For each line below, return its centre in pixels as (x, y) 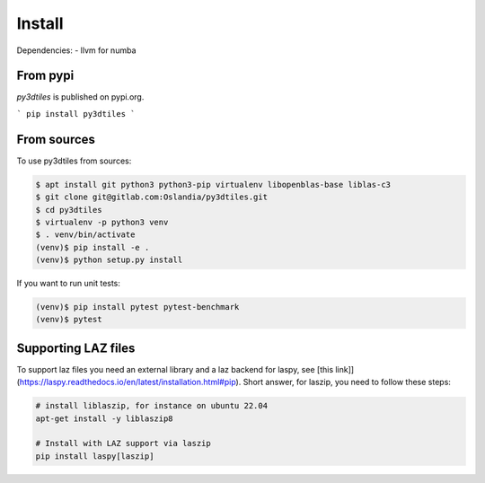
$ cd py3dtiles (69, 210)
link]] (345, 369)
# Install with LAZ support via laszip (123, 443)
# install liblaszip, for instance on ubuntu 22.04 (152, 406)
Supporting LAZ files (76, 348)
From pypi (45, 76)
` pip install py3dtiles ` (76, 114)
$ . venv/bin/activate (85, 235)
